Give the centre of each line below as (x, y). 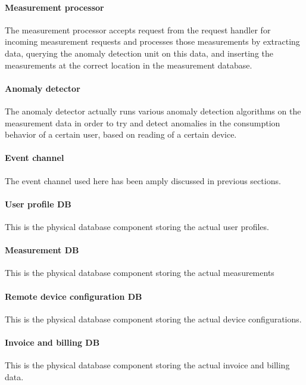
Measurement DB (42, 250)
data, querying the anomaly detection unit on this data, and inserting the (139, 53)
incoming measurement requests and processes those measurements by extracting (152, 41)
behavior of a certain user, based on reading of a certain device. (121, 134)
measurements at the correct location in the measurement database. (129, 65)
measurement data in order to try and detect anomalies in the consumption (143, 122)
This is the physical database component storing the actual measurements (140, 273)
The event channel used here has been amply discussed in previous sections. (143, 180)
